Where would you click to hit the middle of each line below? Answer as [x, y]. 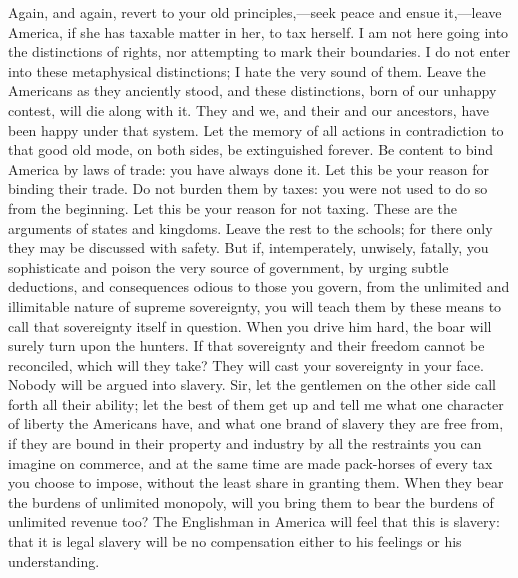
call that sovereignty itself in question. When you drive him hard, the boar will [250, 325]
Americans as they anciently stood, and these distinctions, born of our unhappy [252, 90]
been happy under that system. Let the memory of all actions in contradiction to [256, 129]
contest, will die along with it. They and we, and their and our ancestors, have [249, 109]
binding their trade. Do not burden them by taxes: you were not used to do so [248, 188]
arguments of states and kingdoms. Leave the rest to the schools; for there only [250, 227]
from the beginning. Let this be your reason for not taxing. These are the [233, 207]
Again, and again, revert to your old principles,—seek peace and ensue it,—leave [255, 12]
